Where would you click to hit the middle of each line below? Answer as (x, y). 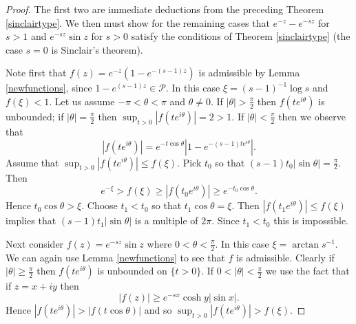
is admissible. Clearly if (285, 257)
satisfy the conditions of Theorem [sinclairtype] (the (241, 36)
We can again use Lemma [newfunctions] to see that (115, 257)
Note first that (36, 73)
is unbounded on (132, 271)
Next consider (35, 243)
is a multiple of (166, 220)
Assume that (32, 162)
